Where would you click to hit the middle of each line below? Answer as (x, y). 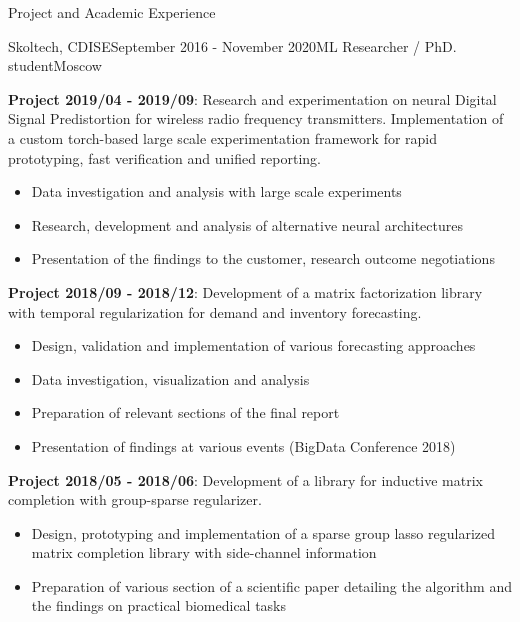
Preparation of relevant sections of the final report (185, 412)
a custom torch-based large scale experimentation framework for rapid (223, 137)
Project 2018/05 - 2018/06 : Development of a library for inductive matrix (245, 479)
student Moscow (55, 65)
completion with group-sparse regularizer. (135, 499)
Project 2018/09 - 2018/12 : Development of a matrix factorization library (245, 291)
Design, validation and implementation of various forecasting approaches (253, 345)
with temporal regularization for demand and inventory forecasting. (215, 311)
